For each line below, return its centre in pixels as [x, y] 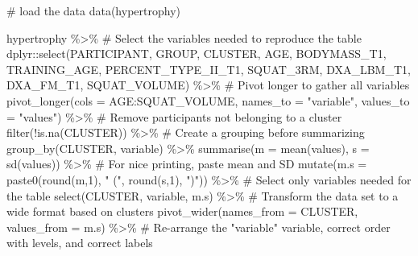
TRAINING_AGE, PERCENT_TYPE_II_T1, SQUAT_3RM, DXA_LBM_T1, [209, 69]
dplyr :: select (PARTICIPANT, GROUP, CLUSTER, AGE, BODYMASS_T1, [197, 54]
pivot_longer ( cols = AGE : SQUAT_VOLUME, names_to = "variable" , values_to [208, 100]
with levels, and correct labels [80, 243]
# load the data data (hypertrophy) [93, 10]
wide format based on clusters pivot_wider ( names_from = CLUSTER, [182, 211]
